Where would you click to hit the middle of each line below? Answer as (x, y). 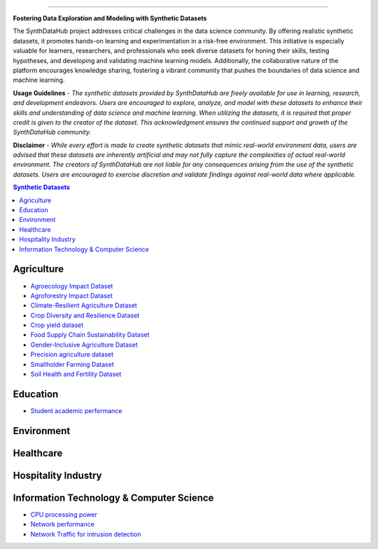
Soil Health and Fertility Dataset (76, 374)
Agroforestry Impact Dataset (72, 296)
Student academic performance (76, 410)
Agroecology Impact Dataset (72, 286)
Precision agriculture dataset (72, 354)
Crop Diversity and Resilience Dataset (85, 315)
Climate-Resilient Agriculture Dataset (84, 305)
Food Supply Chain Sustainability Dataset (90, 335)
